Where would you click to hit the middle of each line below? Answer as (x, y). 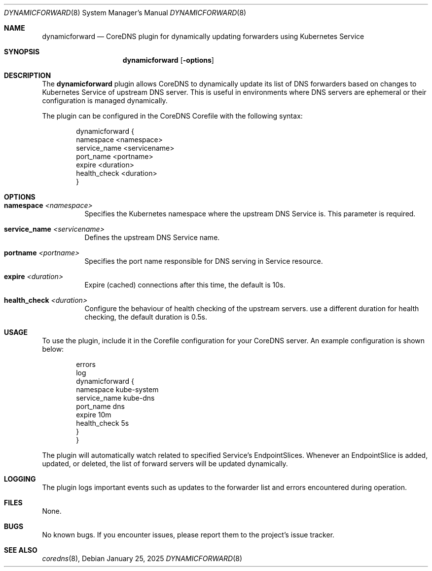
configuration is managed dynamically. (105, 101)
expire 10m (94, 415)
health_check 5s (103, 423)
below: (53, 349)
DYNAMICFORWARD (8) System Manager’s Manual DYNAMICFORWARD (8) (125, 13)
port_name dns (100, 406)
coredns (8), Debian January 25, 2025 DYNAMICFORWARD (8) (142, 558)
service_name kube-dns (115, 398)
